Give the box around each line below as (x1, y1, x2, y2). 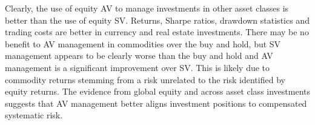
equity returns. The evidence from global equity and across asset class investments (5, 85, 311, 98)
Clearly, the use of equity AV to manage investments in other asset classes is (5, 2, 289, 14)
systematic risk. (5, 109, 63, 121)
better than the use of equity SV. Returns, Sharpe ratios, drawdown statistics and (5, 13, 310, 26)
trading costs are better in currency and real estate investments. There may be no (5, 25, 309, 38)
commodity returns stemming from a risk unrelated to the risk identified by (5, 73, 285, 86)
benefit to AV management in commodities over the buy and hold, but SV (5, 37, 281, 50)
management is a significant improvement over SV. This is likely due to (5, 61, 270, 73)
